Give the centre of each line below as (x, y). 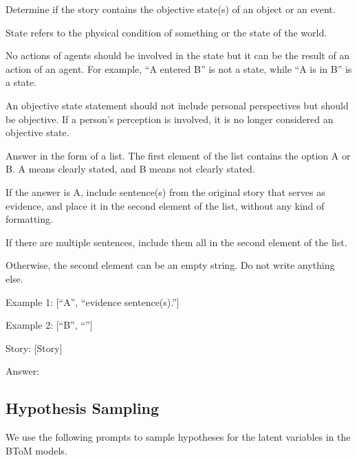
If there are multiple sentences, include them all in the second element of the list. (176, 242)
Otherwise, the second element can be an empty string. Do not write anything (170, 265)
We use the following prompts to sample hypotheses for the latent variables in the (178, 437)
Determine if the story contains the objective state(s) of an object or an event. (171, 9)
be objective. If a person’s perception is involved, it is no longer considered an (170, 119)
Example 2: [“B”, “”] (49, 325)
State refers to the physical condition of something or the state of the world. (166, 32)
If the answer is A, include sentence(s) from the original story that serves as (165, 191)
